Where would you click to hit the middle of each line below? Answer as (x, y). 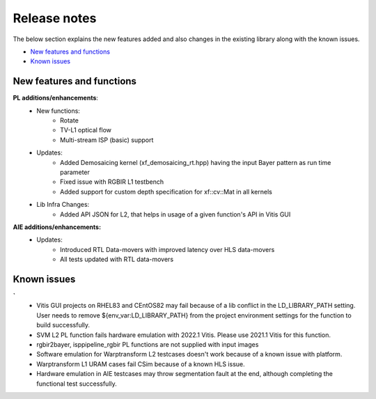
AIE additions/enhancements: (57, 227)
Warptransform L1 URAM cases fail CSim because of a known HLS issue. (141, 364)
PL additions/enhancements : (56, 98)
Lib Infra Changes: (63, 205)
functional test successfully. (77, 384)
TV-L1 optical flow (86, 130)
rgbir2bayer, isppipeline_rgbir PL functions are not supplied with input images (148, 344)
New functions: (58, 111)
